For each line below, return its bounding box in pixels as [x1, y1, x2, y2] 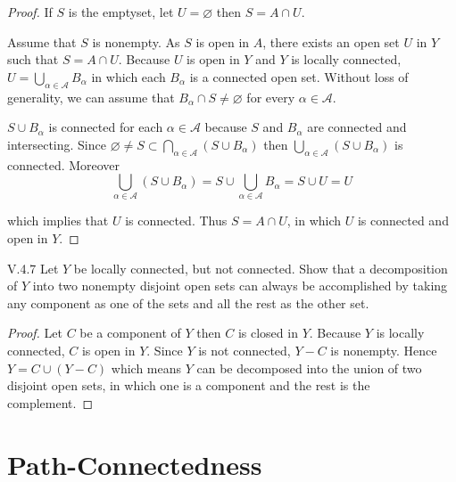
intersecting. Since [7, 135, 106, 153]
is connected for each [48, 118, 163, 136]
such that [7, 50, 59, 69]
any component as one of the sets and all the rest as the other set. [7, 293, 369, 312]
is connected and [357, 211, 449, 230]
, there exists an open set [262, 32, 400, 51]
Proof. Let [7, 323, 62, 342]
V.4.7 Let [7, 258, 59, 277]
